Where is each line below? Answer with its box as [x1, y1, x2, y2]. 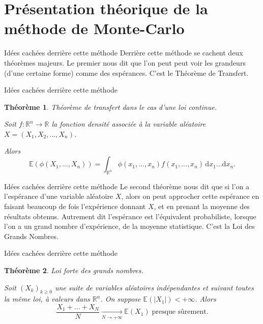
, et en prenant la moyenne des [154, 201, 250, 212]
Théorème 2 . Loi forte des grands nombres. [4, 265, 143, 276]
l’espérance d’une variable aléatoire [4, 191, 113, 201]
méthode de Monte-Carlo [4, 18, 185, 39]
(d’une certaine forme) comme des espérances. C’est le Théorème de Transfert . [4, 67, 249, 78]
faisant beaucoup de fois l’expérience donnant [4, 201, 146, 212]
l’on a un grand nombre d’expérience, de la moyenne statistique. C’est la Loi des [4, 221, 255, 231]
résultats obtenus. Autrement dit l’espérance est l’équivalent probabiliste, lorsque [4, 211, 256, 221]
